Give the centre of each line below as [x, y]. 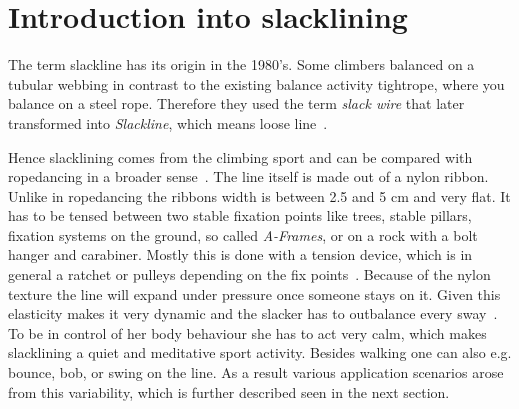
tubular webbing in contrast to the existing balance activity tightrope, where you [256, 83]
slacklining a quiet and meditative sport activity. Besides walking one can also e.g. [260, 352]
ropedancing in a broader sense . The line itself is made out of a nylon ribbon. [248, 176]
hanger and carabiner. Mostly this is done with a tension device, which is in [240, 254]
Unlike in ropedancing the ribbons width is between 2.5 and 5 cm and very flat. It [259, 195]
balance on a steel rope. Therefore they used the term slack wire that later [236, 103]
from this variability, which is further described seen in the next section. [229, 391]
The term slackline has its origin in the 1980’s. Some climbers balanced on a [241, 64]
